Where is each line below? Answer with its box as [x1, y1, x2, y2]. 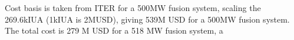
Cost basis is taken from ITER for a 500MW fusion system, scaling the [5, 2, 261, 13]
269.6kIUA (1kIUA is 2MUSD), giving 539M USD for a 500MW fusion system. [5, 13, 290, 25]
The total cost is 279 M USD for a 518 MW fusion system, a [5, 24, 223, 37]
